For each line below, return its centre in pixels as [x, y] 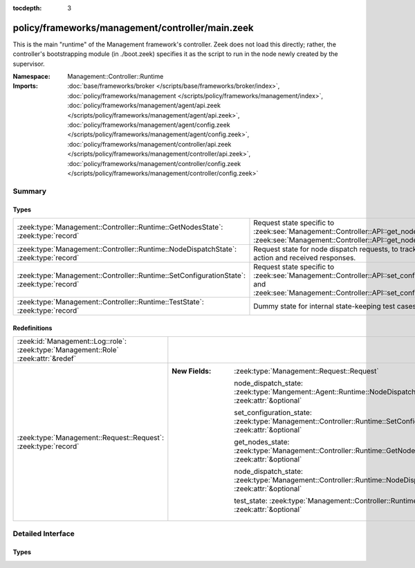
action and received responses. [305, 257]
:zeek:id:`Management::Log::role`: [72, 341]
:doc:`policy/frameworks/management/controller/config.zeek [154, 163]
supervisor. [29, 64]
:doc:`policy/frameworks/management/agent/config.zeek [149, 125]
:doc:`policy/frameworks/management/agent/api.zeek [144, 106]
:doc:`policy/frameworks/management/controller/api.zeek [149, 144]
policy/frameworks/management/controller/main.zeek [133, 28]
